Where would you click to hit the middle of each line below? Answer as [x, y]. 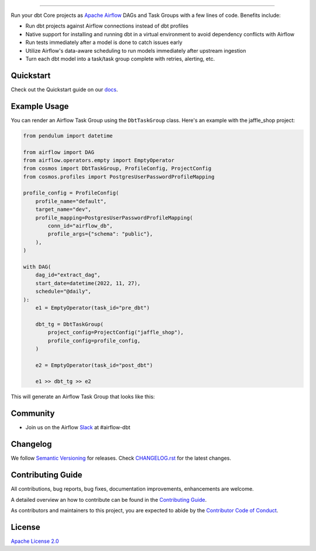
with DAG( [37, 267]
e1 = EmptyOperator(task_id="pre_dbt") [93, 308]
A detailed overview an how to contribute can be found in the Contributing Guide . [109, 499]
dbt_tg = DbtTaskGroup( [69, 324]
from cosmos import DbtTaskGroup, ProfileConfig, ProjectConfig [117, 169]
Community [33, 414]
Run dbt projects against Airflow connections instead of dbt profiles [107, 26]
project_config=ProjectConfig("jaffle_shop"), [116, 333]
